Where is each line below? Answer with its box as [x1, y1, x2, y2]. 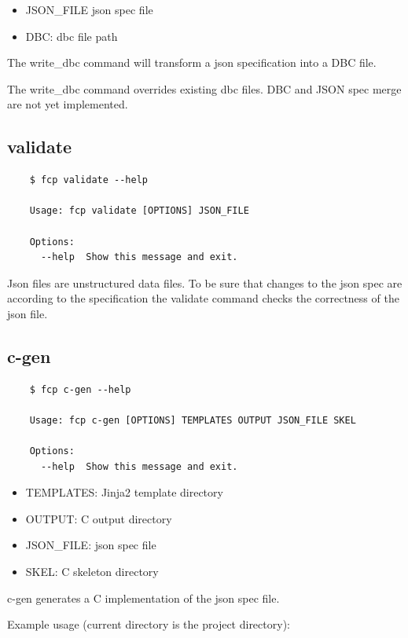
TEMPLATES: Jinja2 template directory [25, 484, 223, 500]
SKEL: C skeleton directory [25, 563, 159, 580]
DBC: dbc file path [25, 27, 118, 44]
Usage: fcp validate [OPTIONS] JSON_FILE [29, 205, 249, 217]
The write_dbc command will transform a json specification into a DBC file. [7, 54, 377, 71]
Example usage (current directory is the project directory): [7, 616, 290, 632]
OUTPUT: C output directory [25, 510, 172, 526]
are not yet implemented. [7, 96, 128, 112]
